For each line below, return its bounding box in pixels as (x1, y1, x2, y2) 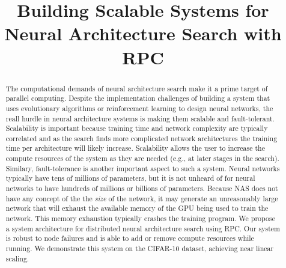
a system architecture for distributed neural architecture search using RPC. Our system (5, 223, 281, 233)
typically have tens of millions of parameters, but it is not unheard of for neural (5, 173, 255, 183)
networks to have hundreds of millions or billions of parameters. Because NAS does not (5, 183, 278, 193)
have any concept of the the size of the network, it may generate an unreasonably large (5, 193, 278, 203)
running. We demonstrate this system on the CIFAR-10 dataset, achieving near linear (5, 243, 274, 254)
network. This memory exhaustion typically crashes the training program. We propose (5, 213, 275, 224)
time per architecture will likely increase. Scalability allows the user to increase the (5, 143, 265, 153)
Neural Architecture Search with (4, 21, 282, 46)
